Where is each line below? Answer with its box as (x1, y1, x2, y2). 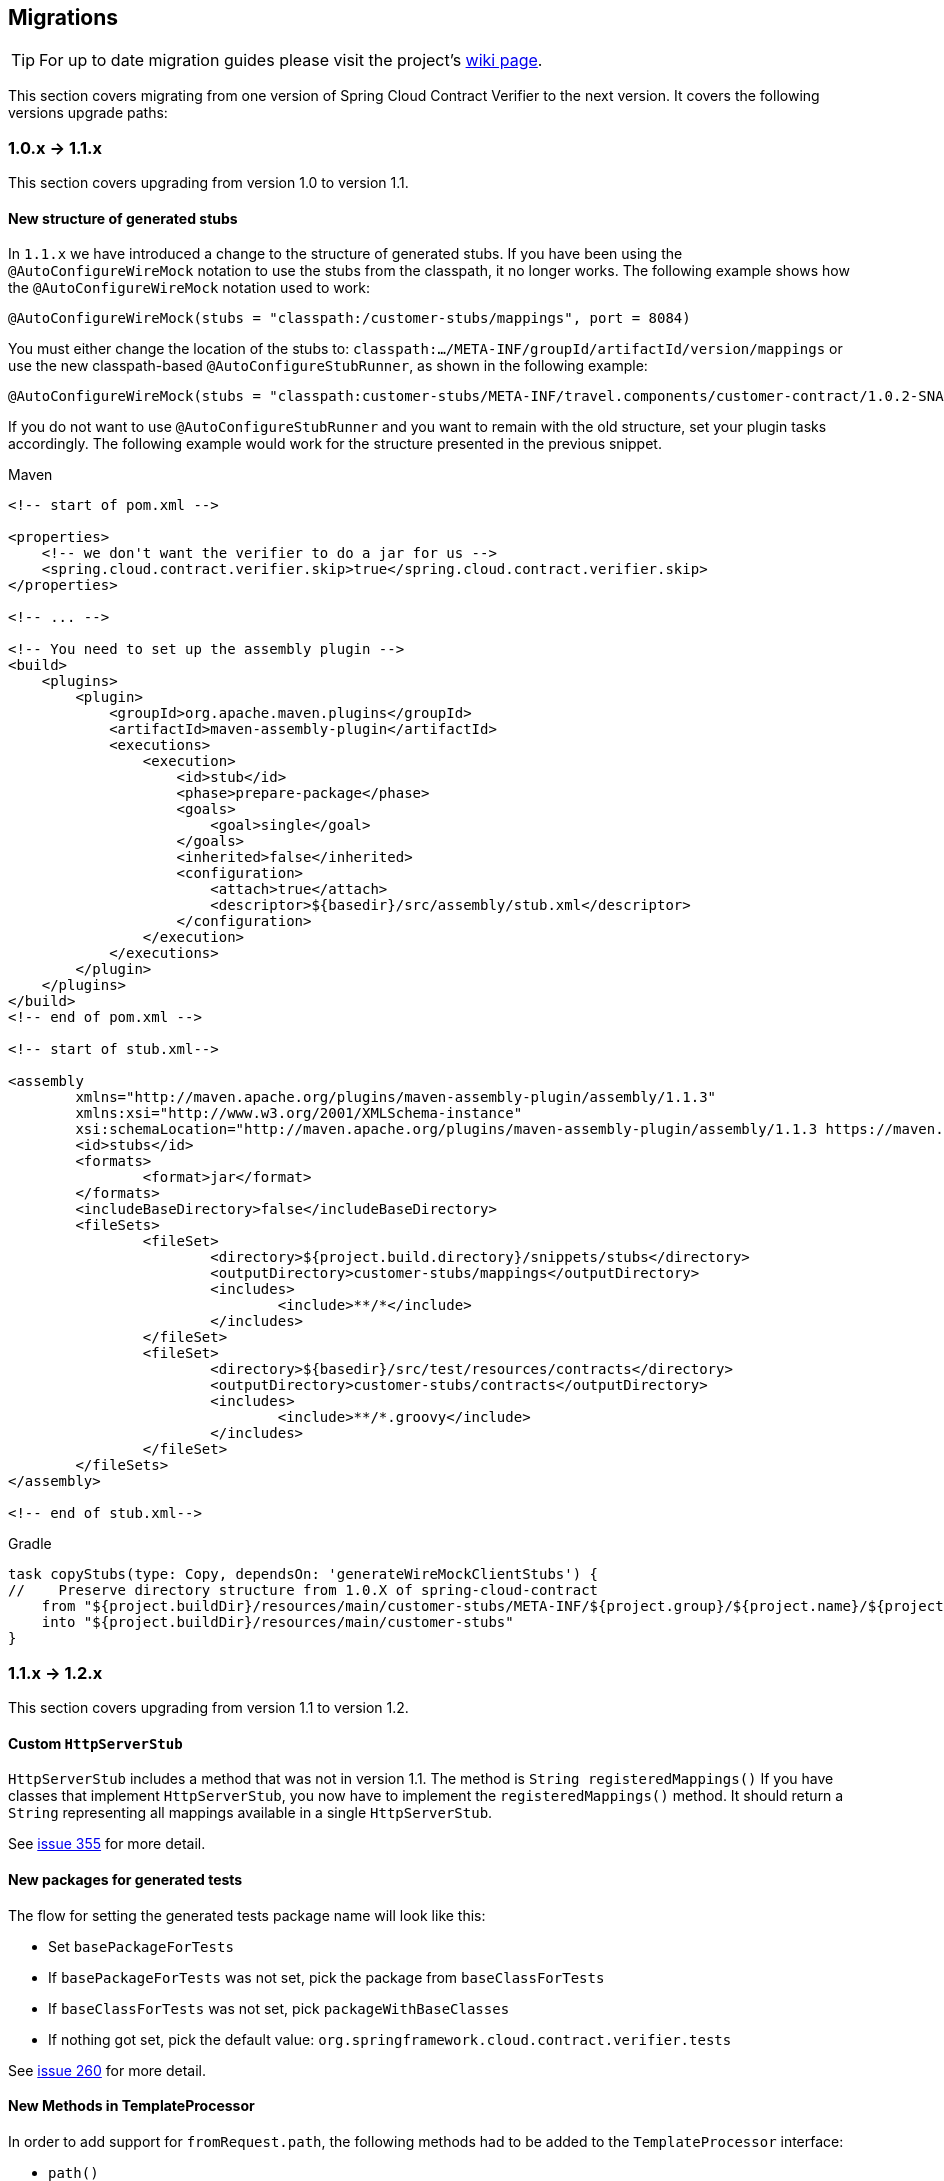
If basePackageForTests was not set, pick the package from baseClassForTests (48, 1968, 605, 1986)
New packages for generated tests (8, 1870, 243, 1888)
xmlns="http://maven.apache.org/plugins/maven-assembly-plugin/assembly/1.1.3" (75, 1089, 717, 1106)
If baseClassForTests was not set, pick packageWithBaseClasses (48, 1999, 510, 2017)
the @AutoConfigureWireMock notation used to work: (8, 279, 371, 297)
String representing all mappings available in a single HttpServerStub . (8, 1804, 493, 1822)
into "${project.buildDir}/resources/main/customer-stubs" (41, 1614, 514, 1631)
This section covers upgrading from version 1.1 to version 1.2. (8, 1699, 409, 1717)
